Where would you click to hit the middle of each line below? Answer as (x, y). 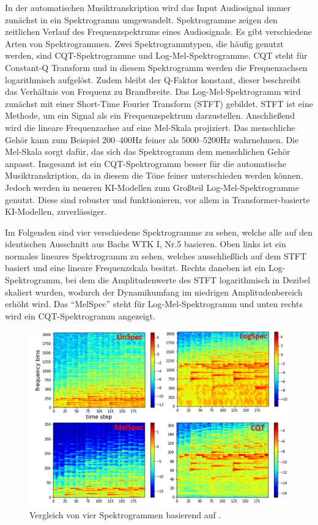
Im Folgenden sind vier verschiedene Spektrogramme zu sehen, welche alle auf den (159, 232)
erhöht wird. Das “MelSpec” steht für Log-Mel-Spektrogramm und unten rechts (154, 304)
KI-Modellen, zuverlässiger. (56, 211)
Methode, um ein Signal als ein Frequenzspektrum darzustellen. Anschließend (150, 115)
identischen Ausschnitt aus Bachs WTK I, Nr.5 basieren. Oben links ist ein (146, 244)
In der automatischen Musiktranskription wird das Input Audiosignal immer (148, 7)
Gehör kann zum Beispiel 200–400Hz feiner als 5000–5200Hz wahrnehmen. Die (152, 139)
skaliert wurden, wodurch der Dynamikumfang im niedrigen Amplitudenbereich (154, 292)
